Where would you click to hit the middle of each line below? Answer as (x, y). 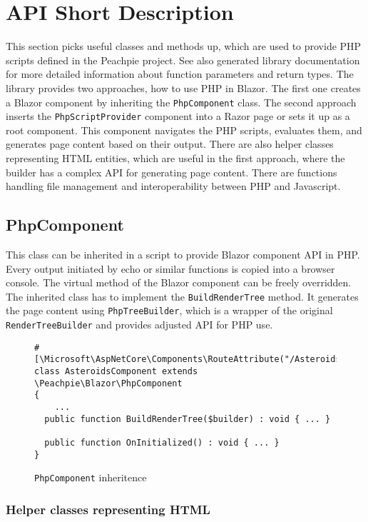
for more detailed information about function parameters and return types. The (180, 74)
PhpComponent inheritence (91, 477)
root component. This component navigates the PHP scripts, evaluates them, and (184, 130)
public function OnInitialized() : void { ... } (162, 442)
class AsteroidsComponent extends (116, 372)
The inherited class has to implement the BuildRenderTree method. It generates (182, 296)
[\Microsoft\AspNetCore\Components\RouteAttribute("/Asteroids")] (195, 360)
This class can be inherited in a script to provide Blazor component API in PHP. (183, 254)
